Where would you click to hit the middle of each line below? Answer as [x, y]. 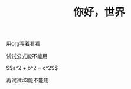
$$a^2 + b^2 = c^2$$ [32, 68]
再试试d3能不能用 [27, 80]
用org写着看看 [23, 44]
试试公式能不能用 [27, 56]
